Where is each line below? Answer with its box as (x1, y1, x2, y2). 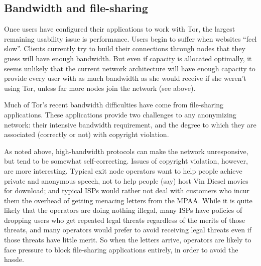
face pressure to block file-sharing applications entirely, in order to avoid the (4, 244, 238, 254)
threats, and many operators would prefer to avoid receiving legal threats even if (4, 224, 251, 235)
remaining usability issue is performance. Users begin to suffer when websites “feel (4, 33, 257, 44)
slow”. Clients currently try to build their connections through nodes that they (4, 43, 245, 54)
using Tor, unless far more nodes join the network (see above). (4, 82, 196, 93)
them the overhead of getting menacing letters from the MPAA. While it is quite (4, 195, 252, 205)
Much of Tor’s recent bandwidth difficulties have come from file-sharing (4, 99, 224, 110)
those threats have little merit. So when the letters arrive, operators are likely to (4, 234, 251, 245)
